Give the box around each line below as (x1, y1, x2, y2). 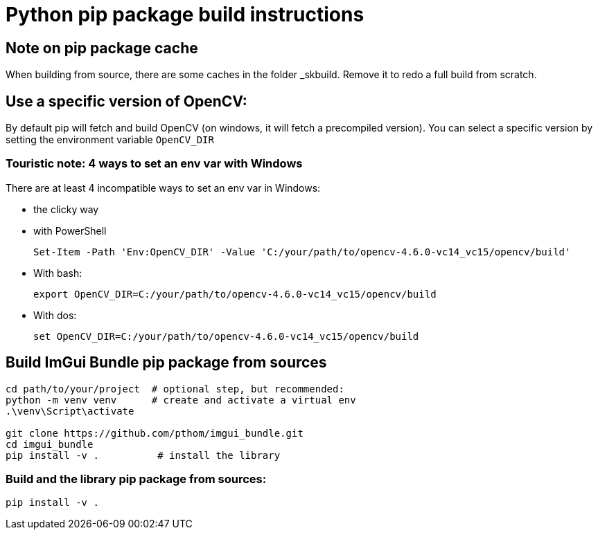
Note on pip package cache (6, 39, 198, 57)
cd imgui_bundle (6, 438, 94, 450)
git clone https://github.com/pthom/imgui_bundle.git (6, 427, 304, 439)
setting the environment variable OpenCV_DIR (6, 134, 214, 146)
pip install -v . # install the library (6, 449, 281, 461)
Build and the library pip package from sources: (6, 471, 267, 486)
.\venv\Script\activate (6, 405, 134, 417)
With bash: (33, 266, 82, 279)
